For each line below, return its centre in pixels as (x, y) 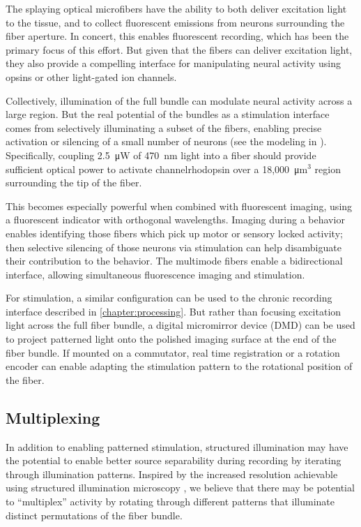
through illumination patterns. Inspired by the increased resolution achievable (172, 474)
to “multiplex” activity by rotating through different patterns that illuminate (170, 502)
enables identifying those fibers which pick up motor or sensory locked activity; (174, 233)
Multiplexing (53, 417)
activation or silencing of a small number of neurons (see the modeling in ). (166, 141)
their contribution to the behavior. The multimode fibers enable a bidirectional (174, 261)
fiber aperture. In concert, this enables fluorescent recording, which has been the (177, 36)
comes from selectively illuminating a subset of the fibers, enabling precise (164, 127)
